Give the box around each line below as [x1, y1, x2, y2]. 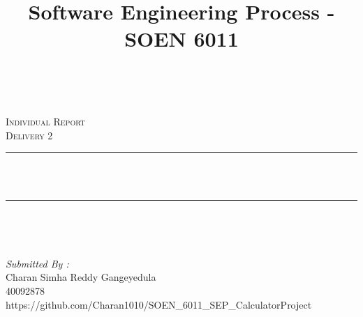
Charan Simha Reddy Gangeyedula [6, 270, 156, 284]
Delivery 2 [6, 127, 53, 142]
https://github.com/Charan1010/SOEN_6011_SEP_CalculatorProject [6, 297, 312, 311]
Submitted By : [6, 256, 69, 270]
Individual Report [6, 114, 85, 129]
